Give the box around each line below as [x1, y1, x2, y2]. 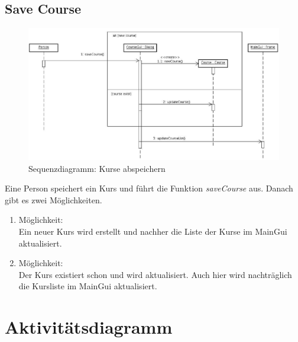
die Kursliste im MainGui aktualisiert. [18, 280, 157, 292]
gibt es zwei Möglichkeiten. [5, 193, 102, 206]
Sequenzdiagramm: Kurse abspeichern [28, 162, 166, 174]
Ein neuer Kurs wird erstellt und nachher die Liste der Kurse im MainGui [18, 225, 287, 237]
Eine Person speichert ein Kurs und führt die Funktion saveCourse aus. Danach [5, 182, 293, 194]
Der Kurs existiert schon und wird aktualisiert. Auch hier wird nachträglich [18, 268, 292, 280]
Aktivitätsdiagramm [5, 315, 173, 339]
